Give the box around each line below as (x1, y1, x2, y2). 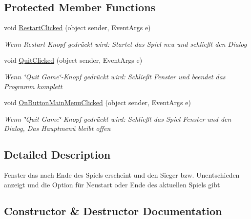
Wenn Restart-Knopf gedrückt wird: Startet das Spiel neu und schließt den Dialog (4, 38, 247, 49)
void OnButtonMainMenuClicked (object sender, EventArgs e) (4, 97, 191, 108)
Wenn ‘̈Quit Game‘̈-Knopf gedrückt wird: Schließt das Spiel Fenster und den (4, 113, 231, 124)
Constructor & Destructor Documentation (4, 203, 222, 218)
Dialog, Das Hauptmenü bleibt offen (4, 123, 111, 133)
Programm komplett (4, 81, 63, 91)
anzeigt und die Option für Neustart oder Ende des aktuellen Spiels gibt (4, 179, 220, 189)
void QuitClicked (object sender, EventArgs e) (4, 55, 143, 65)
